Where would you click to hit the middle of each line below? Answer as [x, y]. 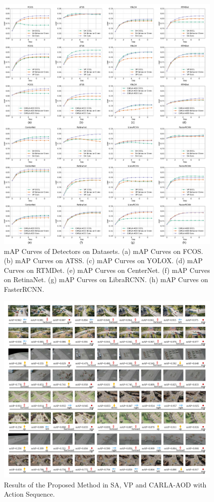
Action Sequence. [29, 494]
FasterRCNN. [24, 289]
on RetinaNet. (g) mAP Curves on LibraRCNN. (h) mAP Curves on [106, 279]
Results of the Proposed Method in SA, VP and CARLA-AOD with [105, 484]
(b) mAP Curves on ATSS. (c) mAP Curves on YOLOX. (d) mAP [103, 260]
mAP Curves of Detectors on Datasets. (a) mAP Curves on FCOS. [104, 251]
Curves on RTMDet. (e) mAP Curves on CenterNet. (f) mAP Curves [107, 270]
